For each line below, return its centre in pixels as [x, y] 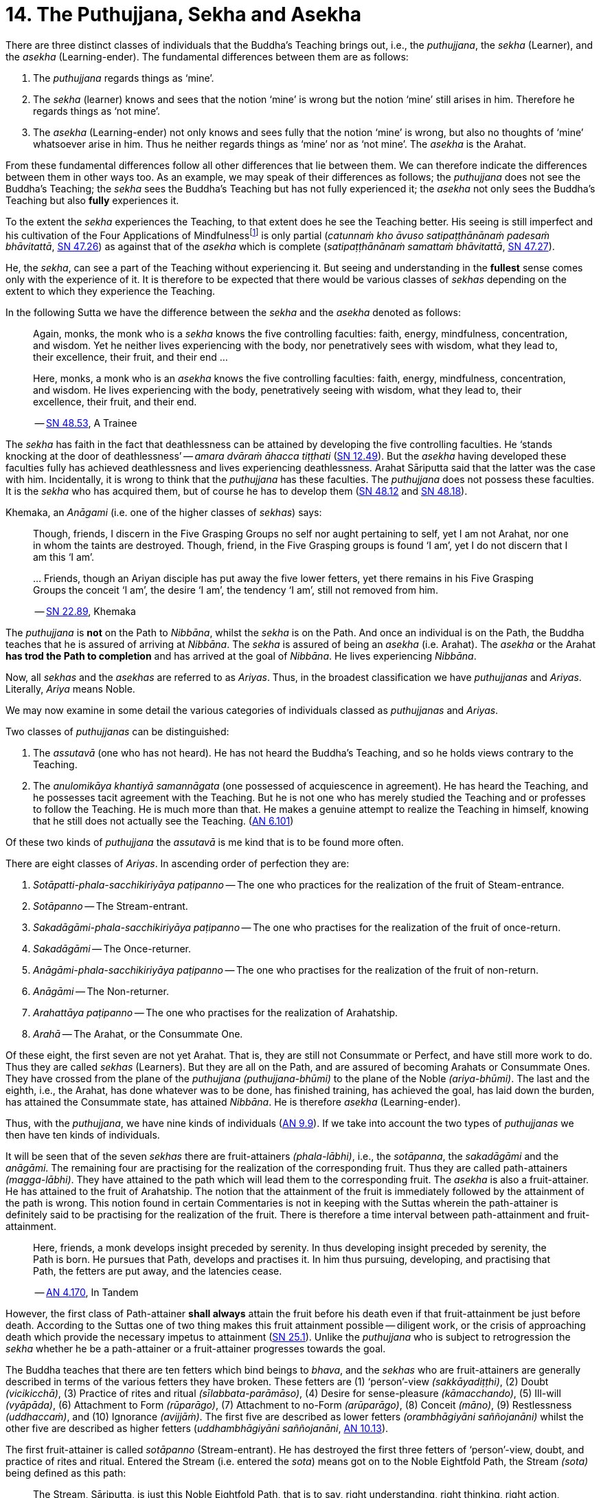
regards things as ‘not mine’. [97, 111]
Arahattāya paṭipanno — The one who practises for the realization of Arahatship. [216, 1013]
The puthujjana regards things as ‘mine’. [124, 78]
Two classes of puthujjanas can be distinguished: [117, 732]
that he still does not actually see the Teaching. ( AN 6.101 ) [163, 821]
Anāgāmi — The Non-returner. [101, 992]
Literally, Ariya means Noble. [70, 689]
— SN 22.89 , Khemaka [85, 612]
